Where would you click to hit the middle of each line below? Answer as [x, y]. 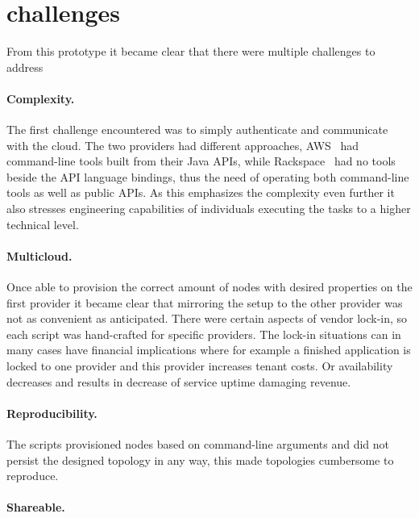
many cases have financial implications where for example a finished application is [209, 350]
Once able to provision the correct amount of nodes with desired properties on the [209, 287]
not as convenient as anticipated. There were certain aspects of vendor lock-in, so [207, 318]
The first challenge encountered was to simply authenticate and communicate [197, 129]
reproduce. [33, 476]
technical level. [43, 224]
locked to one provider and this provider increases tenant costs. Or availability [200, 366]
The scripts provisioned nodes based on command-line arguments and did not [198, 444]
